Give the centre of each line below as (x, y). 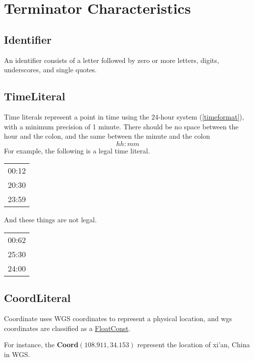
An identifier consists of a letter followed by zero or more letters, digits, (112, 60)
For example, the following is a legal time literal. (77, 150)
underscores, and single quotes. (50, 70)
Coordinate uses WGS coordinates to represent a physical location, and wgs (118, 318)
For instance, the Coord (41, 345)
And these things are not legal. (50, 220)
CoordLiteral (37, 298)
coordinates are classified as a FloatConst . (67, 328)
